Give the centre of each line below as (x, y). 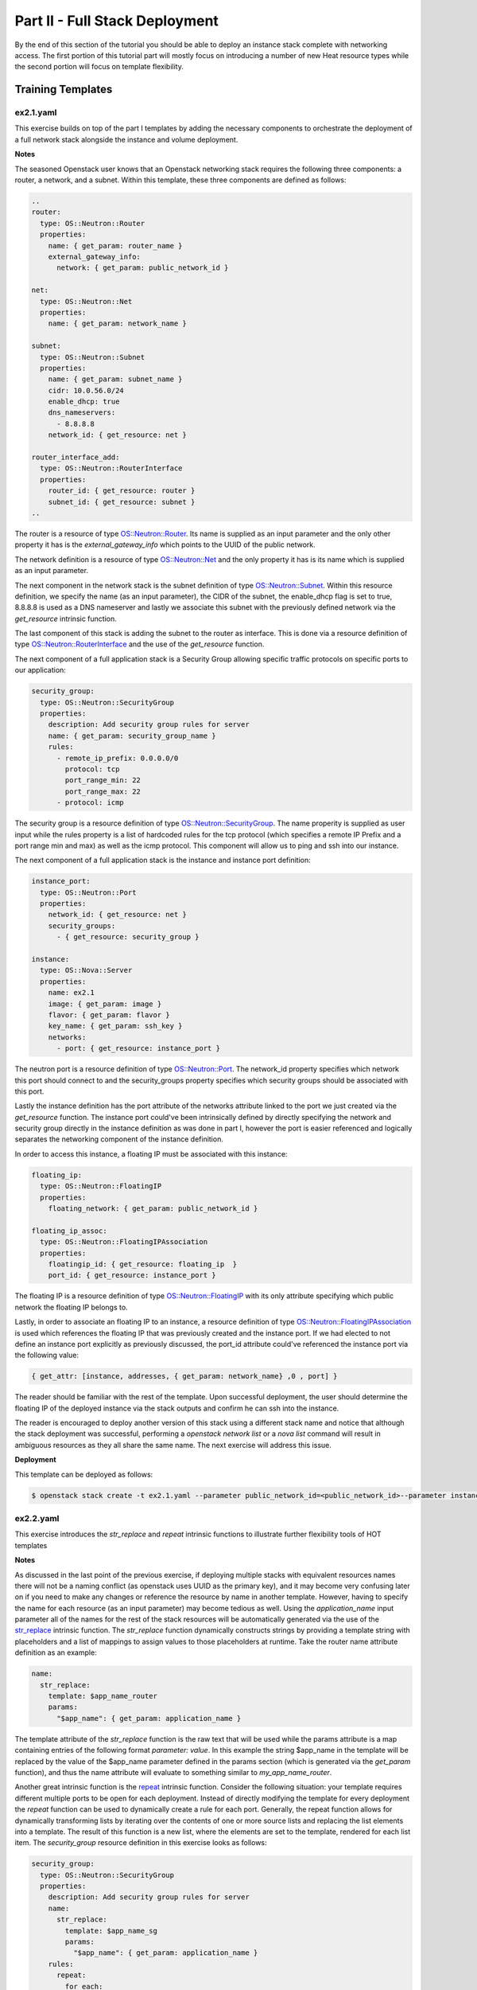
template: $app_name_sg (111, 1931)
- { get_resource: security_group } (128, 937)
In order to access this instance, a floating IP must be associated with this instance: (151, 1153)
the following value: (47, 1355)
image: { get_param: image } (105, 1004)
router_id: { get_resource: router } (122, 491)
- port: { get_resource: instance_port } (138, 1048)
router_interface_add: (76, 457)
